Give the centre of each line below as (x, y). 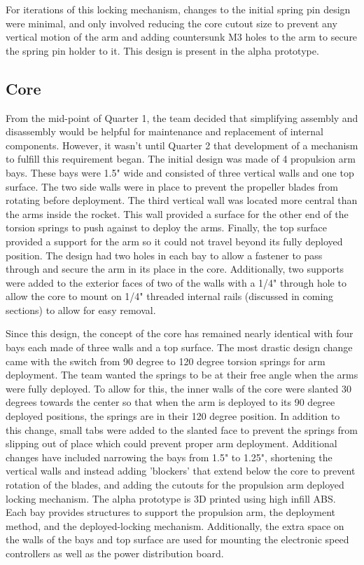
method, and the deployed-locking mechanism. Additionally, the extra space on (175, 525)
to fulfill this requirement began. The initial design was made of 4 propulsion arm (181, 159)
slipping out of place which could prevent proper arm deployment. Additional (171, 443)
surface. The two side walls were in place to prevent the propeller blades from (172, 186)
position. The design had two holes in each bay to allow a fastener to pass (164, 255)
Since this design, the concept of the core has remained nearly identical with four (180, 333)
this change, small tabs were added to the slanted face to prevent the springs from (182, 429)
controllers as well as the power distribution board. (115, 553)
